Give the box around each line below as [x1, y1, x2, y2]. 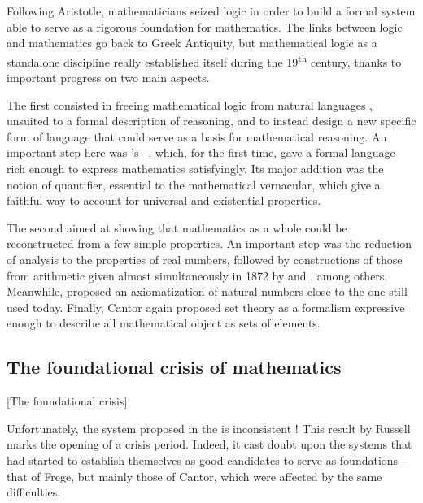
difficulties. [7, 483, 61, 501]
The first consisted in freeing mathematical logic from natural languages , [7, 96, 373, 113]
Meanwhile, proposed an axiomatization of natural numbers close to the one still [7, 283, 408, 300]
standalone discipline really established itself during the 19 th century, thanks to [7, 50, 402, 70]
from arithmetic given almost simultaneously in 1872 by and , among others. [7, 267, 388, 284]
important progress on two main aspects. [7, 69, 210, 86]
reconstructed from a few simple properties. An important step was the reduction [7, 235, 412, 252]
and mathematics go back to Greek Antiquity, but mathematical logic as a [7, 34, 377, 51]
